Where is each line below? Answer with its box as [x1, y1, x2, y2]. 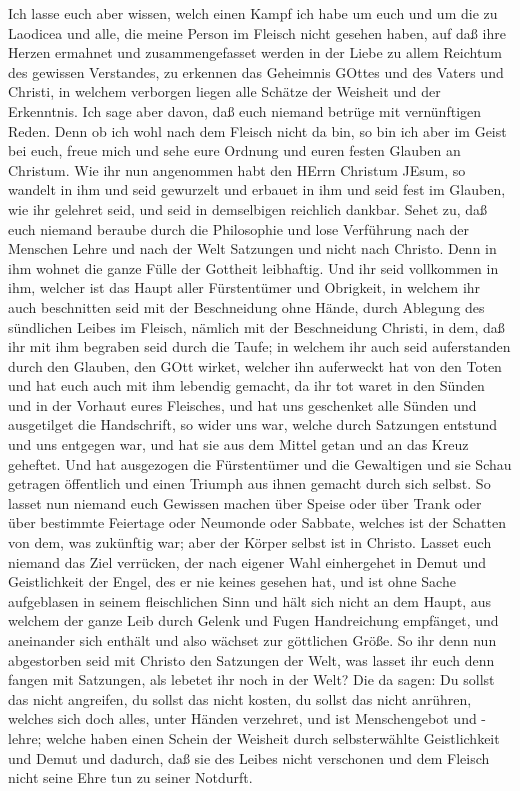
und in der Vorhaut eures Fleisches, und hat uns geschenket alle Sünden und [8, 394, 477, 415]
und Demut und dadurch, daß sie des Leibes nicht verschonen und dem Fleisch [8, 747, 490, 768]
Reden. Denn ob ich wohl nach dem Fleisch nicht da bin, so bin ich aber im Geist [8, 120, 507, 141]
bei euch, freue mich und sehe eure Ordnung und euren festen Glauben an [8, 140, 461, 161]
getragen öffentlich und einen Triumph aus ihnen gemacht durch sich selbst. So [8, 473, 491, 494]
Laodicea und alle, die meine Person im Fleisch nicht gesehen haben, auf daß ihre [8, 22, 506, 43]
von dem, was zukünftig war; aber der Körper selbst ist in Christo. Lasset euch [8, 532, 492, 553]
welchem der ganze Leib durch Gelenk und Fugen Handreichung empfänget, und [8, 610, 499, 631]
